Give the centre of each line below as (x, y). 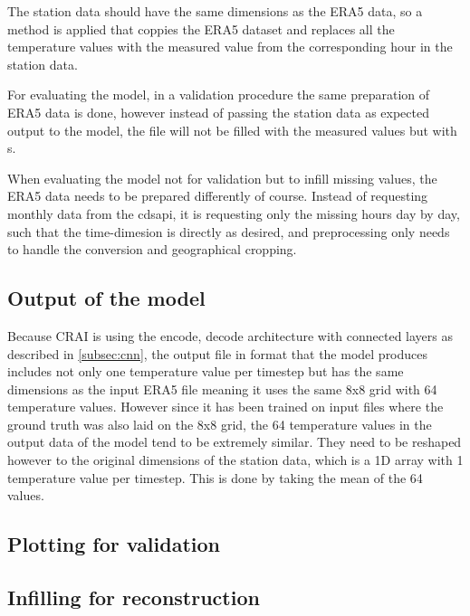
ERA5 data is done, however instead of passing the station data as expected (218, 112)
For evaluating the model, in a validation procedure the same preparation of (219, 95)
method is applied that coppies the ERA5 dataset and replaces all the (201, 28)
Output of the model (106, 298)
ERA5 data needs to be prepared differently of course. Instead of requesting (218, 196)
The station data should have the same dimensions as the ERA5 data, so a (215, 11)
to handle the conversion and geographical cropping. (152, 249)
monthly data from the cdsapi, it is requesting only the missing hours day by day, (234, 213)
